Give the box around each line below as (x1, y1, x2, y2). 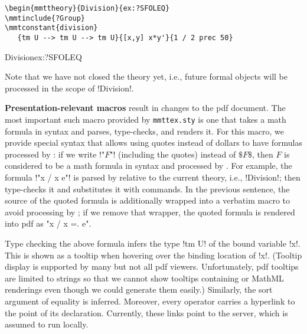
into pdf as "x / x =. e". (5, 217, 92, 230)
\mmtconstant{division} (5, 24, 98, 32)
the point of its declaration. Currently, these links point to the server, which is (5, 306, 288, 319)
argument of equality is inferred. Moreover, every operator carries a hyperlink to (5, 294, 295, 307)
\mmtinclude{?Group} (5, 14, 86, 22)
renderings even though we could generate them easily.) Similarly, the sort (5, 283, 273, 296)
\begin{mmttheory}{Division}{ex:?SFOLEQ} (5, 4, 170, 12)
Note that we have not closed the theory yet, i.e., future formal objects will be (5, 70, 288, 83)
